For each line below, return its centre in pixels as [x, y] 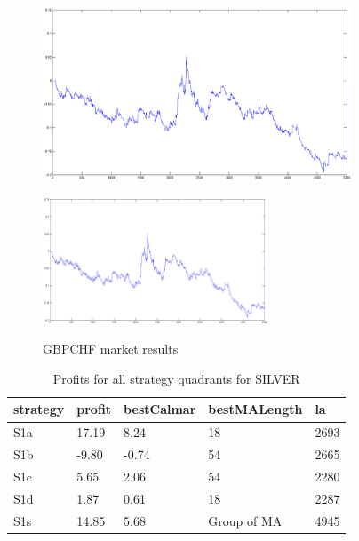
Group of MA [245, 520]
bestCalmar [160, 409]
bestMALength [255, 409]
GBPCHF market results [111, 349]
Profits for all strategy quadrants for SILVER [176, 378]
